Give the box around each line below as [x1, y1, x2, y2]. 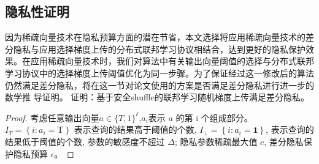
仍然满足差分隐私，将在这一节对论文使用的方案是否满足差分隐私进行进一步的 [5, 78, 314, 91]
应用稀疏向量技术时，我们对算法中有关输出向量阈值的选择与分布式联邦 [30, 54, 314, 67]
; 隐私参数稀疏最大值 [174, 135, 258, 147]
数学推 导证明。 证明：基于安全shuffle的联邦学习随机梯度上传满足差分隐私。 [5, 91, 309, 103]
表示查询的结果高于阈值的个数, [74, 123, 197, 136]
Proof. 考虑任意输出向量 [5, 111, 99, 124]
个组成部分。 [201, 111, 253, 124]
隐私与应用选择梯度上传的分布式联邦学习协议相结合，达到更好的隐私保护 [13, 42, 306, 55]
